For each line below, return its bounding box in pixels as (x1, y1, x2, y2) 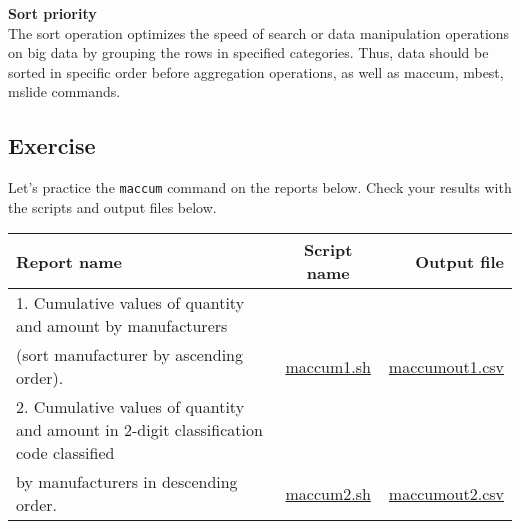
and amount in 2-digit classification (16, 418, 263, 442)
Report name (16, 249, 122, 273)
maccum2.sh (285, 481, 371, 505)
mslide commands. (8, 81, 121, 102)
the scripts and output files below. (8, 196, 217, 217)
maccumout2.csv (388, 481, 504, 505)
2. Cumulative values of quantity (16, 395, 245, 419)
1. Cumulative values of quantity (16, 291, 245, 315)
